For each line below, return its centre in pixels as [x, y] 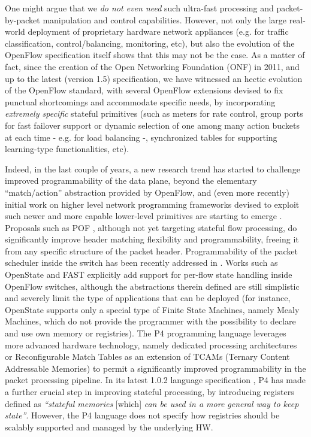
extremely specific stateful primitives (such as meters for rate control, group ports [154, 113]
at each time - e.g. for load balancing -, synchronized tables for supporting [141, 137]
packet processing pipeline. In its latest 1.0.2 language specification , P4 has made [155, 380]
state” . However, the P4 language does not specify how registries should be [142, 415]
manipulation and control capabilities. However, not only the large [164, 19]
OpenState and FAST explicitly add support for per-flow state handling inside [149, 274]
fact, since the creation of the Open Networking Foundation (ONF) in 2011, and [152, 66]
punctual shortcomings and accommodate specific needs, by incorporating [140, 101]
